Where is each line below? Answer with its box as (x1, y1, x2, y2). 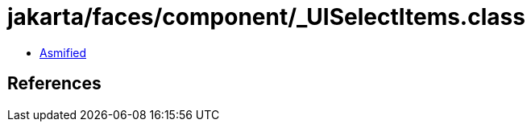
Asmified (39, 45, 87, 60)
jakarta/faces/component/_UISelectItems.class (7, 3, 525, 31)
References (7, 73, 102, 94)
